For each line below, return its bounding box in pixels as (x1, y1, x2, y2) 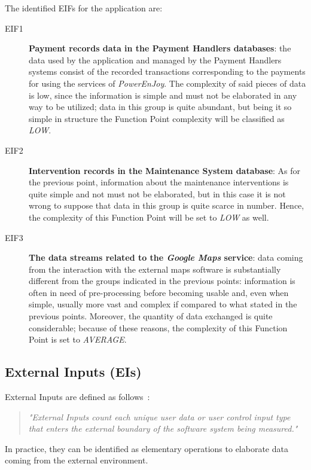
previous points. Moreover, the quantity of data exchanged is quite (29, 310, 273, 322)
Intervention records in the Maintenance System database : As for (29, 164, 301, 176)
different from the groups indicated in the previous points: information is (29, 274, 295, 287)
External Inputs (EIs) (5, 362, 142, 381)
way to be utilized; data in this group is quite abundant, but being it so (29, 100, 292, 113)
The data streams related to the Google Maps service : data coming (29, 251, 303, 264)
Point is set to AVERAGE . (29, 333, 127, 346)
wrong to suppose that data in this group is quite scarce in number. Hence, (29, 199, 304, 212)
